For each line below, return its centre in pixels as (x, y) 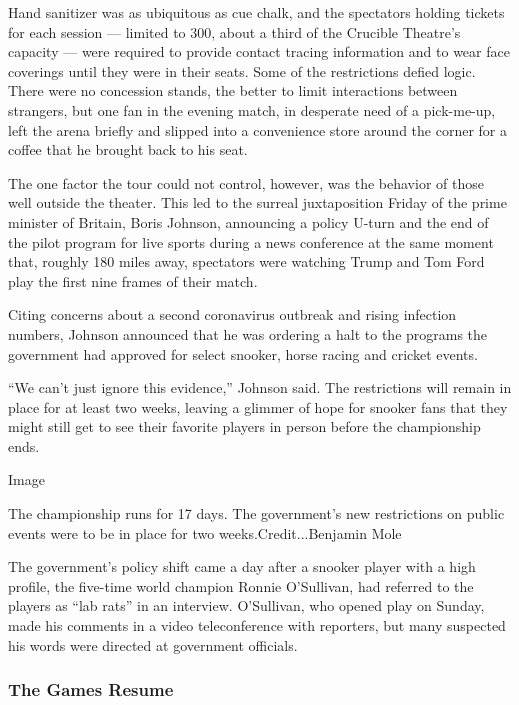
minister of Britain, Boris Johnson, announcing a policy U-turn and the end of (248, 221)
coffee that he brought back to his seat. (128, 149)
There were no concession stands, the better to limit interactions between (233, 90)
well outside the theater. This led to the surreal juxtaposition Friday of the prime (257, 202)
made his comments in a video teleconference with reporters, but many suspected (257, 625)
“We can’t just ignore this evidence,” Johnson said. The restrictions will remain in (260, 387)
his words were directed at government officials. (153, 644)
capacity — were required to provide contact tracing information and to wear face (259, 51)
